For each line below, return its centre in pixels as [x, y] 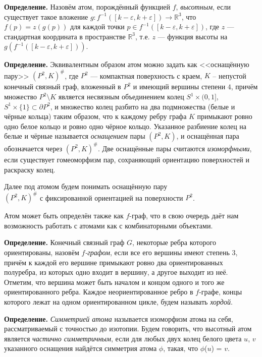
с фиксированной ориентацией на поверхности [111, 197]
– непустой [229, 75]
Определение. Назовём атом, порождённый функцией [87, 7]
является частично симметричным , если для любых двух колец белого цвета [123, 338]
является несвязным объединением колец [121, 97]
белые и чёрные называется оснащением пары [75, 136]
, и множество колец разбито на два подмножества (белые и [143, 106]
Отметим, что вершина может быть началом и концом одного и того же [114, 282]
